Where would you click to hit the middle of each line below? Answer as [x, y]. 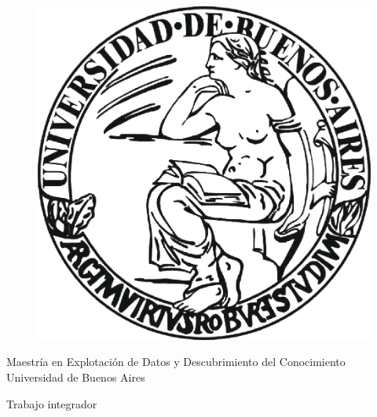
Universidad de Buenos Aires [76, 377]
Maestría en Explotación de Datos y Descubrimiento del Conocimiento [176, 362]
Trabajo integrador [52, 403]
